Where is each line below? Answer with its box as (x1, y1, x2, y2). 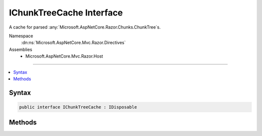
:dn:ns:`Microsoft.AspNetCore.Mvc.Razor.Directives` (21, 40, 126, 45)
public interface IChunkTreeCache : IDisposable (19, 104, 137, 110)
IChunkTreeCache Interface (9, 7, 123, 18)
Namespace (9, 33, 33, 39)
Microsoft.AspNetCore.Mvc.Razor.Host (25, 53, 103, 59)
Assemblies (9, 46, 33, 52)
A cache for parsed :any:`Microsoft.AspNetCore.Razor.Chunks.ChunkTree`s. (9, 24, 161, 30)
